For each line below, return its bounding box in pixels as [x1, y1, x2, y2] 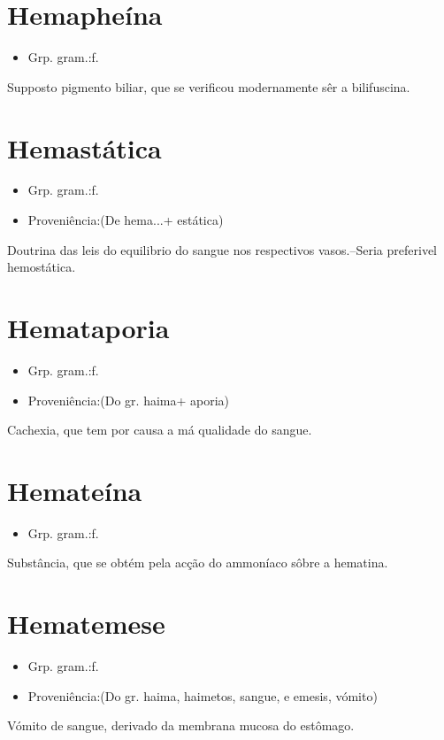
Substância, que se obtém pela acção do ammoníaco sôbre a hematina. [7, 553, 388, 572]
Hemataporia [7, 310, 170, 345]
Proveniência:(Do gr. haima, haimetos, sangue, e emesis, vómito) [27, 686, 378, 705]
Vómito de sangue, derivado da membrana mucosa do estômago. [7, 716, 355, 735]
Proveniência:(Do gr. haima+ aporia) [27, 390, 230, 409]
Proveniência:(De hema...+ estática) [27, 211, 224, 229]
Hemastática [7, 129, 162, 166]
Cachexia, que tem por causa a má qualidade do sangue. [7, 420, 312, 439]
